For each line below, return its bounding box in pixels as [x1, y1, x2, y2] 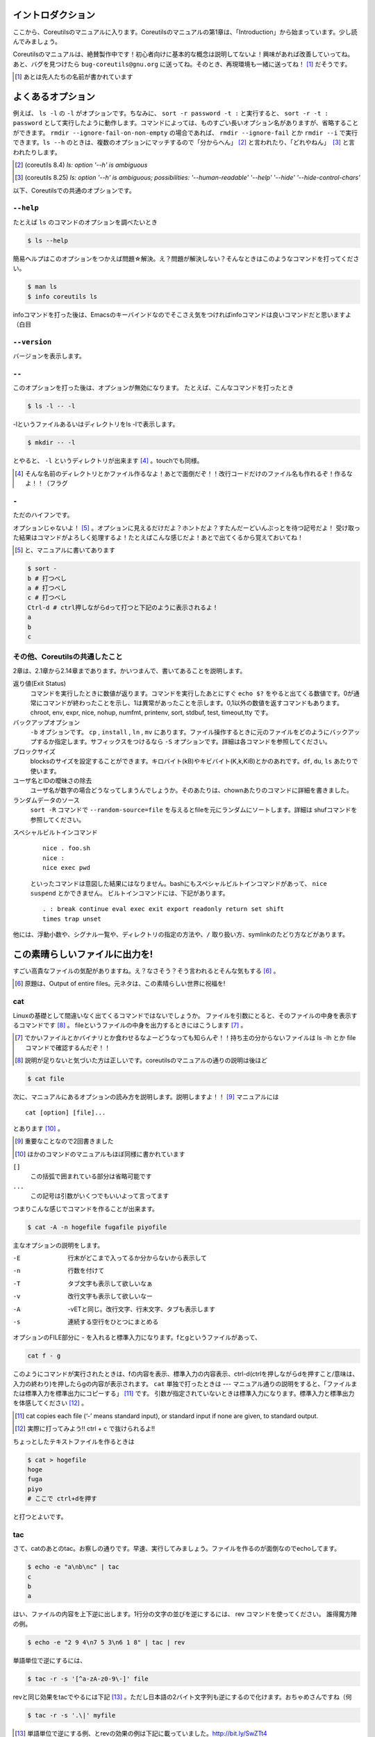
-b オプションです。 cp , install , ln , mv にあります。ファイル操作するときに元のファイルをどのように [30, 728, 330, 736]
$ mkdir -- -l [27, 438, 76, 447]
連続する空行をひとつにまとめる [67, 1317, 159, 1326]
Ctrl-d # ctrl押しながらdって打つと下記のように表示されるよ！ [27, 603, 219, 611]
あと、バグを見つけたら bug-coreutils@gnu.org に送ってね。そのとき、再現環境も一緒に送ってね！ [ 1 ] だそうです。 [12, 60, 351, 68]
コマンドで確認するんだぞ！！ [25, 1043, 111, 1052]
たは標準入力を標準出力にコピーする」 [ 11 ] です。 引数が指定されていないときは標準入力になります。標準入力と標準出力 [12, 1390, 355, 1398]
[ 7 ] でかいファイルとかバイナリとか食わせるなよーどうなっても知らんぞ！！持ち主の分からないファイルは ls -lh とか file [15, 1034, 356, 1042]
